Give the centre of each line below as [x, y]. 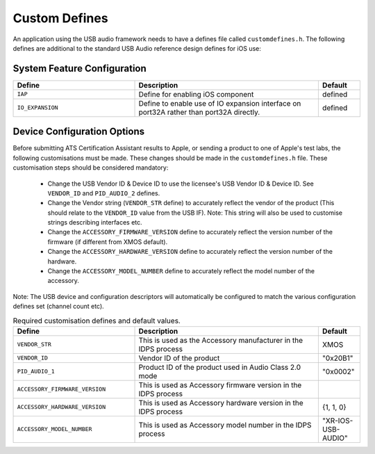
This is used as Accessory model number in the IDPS [225, 425]
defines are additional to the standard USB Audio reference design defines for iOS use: [137, 48]
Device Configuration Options [79, 132]
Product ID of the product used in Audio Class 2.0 [220, 367]
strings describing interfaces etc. [95, 222]
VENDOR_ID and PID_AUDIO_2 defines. [104, 193]
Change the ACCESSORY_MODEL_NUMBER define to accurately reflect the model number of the [181, 271]
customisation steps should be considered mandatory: [91, 168]
